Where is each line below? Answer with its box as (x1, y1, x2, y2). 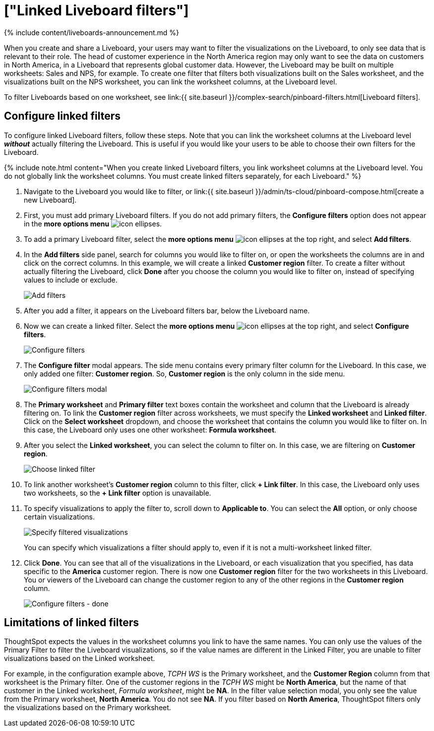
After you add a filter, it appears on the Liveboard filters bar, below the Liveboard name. (24, 306, 310, 315)
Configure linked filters (4, 110, 121, 123)
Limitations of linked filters (4, 616, 139, 629)
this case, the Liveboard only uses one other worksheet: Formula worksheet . (24, 425, 277, 434)
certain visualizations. (24, 512, 95, 521)
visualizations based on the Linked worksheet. (4, 654, 155, 663)
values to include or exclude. (24, 275, 118, 284)
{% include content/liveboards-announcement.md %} (4, 28, 180, 37)
